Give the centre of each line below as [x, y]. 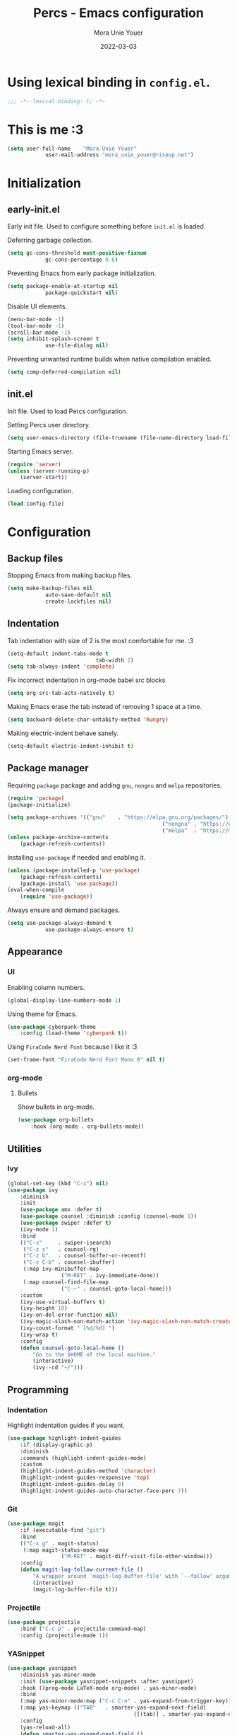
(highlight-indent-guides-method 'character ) [88, 1471]
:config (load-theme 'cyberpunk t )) [74, 1033]
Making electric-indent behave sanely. [63, 733]
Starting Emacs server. [40, 451]
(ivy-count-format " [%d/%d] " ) [67, 1328]
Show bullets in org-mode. [56, 1107]
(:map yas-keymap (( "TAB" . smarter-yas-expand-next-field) [113, 1708]
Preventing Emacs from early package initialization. [82, 273]
